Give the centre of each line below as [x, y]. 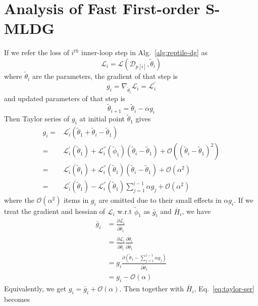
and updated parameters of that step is [65, 98]
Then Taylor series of [37, 119]
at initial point [102, 119]
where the [19, 200]
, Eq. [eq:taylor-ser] [224, 289]
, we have [196, 211]
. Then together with [152, 289]
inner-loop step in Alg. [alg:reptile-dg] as [145, 52]
